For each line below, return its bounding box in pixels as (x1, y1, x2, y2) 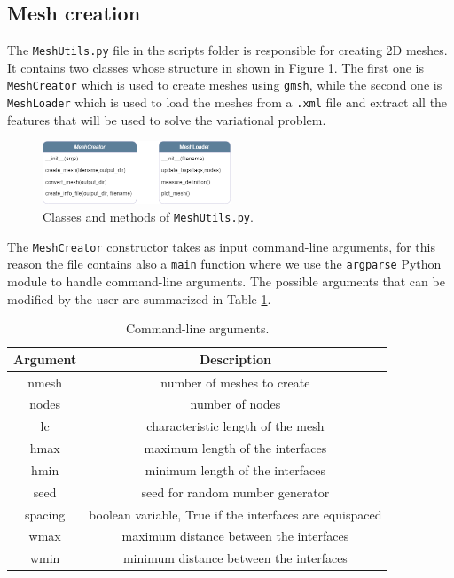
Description (199, 349, 271, 368)
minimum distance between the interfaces (122, 549, 348, 567)
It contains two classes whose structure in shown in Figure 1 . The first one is (7, 58, 424, 76)
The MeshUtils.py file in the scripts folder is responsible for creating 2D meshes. (7, 41, 448, 59)
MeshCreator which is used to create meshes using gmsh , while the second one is (7, 75, 442, 94)
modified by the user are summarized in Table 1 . (7, 289, 271, 308)
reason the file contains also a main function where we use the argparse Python (7, 254, 442, 273)
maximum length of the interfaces (144, 439, 327, 457)
